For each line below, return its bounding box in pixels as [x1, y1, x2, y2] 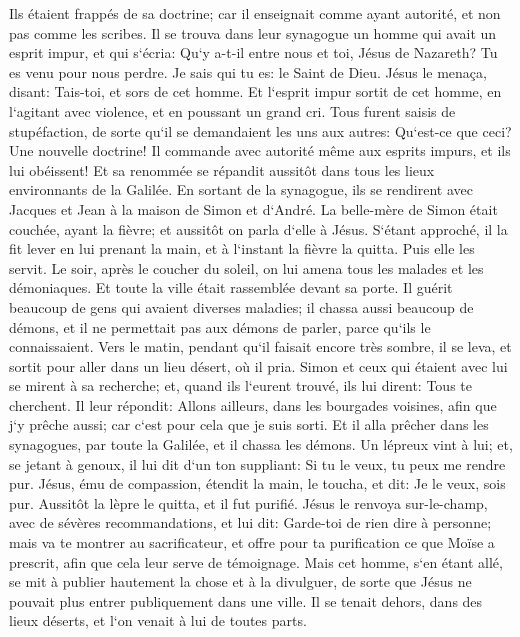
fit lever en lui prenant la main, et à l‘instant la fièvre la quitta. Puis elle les [9, 238, 475, 259]
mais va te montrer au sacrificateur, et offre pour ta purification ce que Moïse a [9, 532, 495, 553]
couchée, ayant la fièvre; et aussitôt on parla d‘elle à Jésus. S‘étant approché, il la [9, 218, 508, 239]
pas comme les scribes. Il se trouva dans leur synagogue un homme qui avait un [9, 22, 497, 43]
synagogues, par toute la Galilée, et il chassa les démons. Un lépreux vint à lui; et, [9, 434, 513, 455]
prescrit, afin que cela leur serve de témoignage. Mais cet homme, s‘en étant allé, [9, 551, 503, 572]
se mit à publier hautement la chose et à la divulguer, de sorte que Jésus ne [9, 571, 472, 592]
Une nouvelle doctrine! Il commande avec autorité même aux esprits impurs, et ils [9, 140, 511, 161]
